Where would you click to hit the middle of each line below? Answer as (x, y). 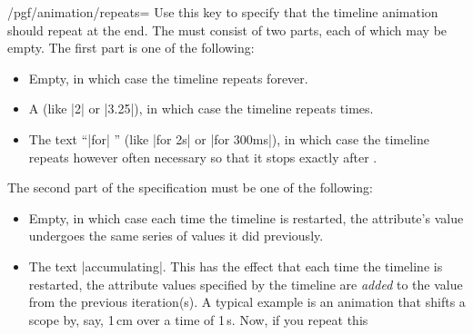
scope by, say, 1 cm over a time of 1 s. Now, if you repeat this (198, 319)
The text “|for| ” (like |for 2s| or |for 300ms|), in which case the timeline (229, 138)
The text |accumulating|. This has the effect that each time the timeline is (236, 266)
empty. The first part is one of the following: (131, 48)
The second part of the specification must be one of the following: (190, 187)
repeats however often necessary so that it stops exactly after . (203, 157)
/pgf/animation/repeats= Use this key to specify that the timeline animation (223, 12)
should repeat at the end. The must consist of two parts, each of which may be (227, 30)
